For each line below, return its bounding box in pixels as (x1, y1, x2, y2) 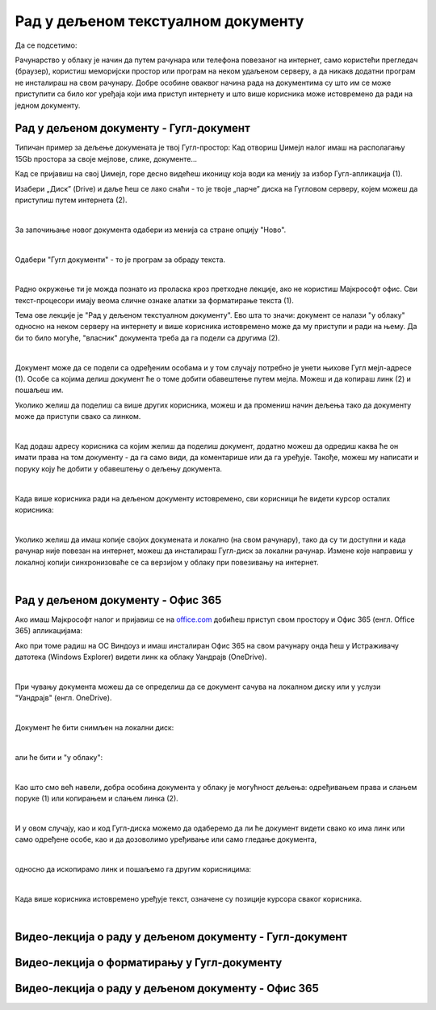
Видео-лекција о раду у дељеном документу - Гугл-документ (15, 930, 348, 944)
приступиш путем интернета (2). (15, 195, 128, 205)
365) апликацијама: (15, 626, 83, 636)
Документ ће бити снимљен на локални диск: (15, 722, 174, 732)
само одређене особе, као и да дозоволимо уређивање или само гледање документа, (15, 835, 317, 844)
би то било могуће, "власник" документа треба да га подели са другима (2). (15, 332, 280, 343)
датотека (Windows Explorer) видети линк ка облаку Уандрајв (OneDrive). (15, 652, 267, 661)
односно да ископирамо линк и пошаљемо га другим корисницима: (15, 864, 252, 873)
